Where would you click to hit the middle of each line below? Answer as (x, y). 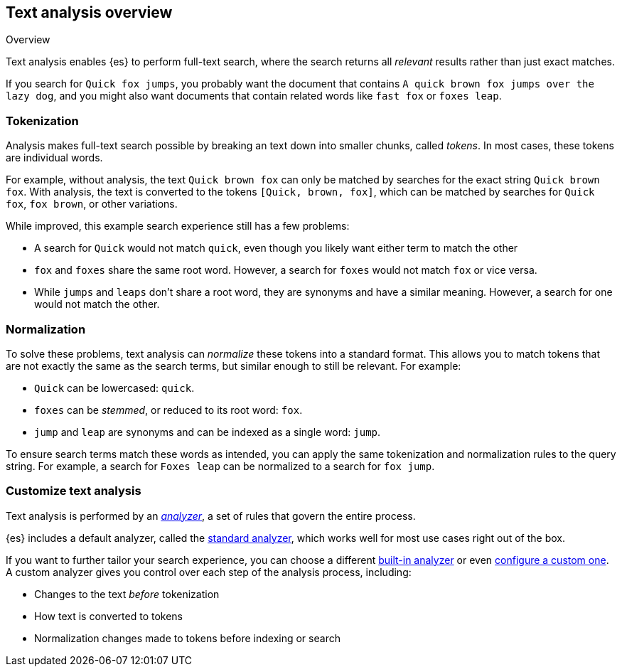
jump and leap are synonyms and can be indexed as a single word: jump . (208, 432)
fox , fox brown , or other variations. (92, 204)
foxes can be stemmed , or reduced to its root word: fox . (168, 410)
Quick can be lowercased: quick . (114, 388)
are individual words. (54, 158)
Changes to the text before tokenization (127, 594)
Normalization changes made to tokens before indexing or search (187, 638)
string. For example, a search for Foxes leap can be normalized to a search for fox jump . (220, 466)
